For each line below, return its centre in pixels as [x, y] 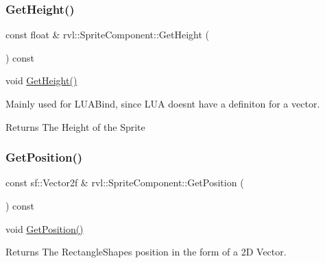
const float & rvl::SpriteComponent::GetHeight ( [108, 35]
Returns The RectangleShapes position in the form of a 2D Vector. [146, 252]
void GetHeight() [41, 80]
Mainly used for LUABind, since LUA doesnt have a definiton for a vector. [163, 103]
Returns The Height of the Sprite [75, 126]
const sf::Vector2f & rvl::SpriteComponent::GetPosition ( [125, 183]
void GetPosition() [45, 228]
